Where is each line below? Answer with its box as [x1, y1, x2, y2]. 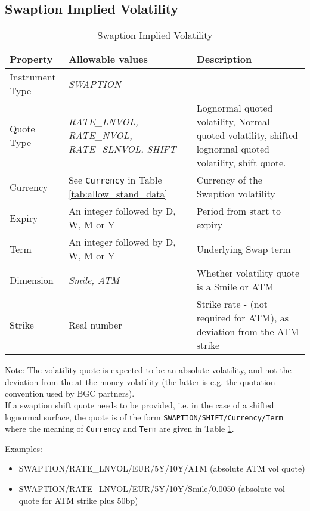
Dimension [10, 272, 54, 287]
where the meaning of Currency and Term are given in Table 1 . [5, 422, 234, 435]
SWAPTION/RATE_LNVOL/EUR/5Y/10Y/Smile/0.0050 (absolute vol [18, 482, 285, 495]
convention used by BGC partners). [5, 387, 135, 399]
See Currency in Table [68, 173, 162, 187]
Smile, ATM [68, 272, 120, 287]
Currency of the [196, 173, 262, 187]
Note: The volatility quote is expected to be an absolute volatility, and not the [5, 364, 292, 376]
